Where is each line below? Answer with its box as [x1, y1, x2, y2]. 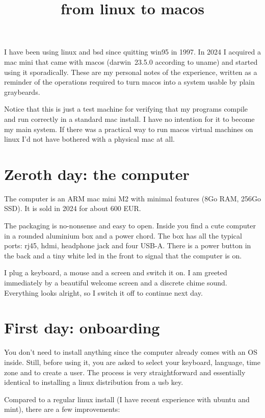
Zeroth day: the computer [4, 163, 190, 184]
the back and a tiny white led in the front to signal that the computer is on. [4, 250, 242, 260]
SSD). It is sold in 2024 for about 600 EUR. [4, 203, 141, 214]
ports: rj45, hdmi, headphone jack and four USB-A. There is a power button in [4, 240, 251, 251]
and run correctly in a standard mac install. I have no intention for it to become [4, 113, 255, 124]
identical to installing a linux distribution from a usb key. [4, 377, 183, 387]
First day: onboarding [4, 317, 160, 338]
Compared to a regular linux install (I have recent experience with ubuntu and [4, 394, 250, 404]
